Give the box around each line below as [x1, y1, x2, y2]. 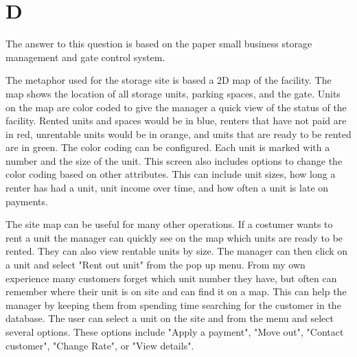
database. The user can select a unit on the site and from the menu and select [5, 311, 334, 325]
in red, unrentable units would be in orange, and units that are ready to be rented [5, 126, 352, 141]
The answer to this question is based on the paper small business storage [5, 36, 312, 51]
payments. [5, 194, 48, 208]
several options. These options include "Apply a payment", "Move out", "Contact [5, 325, 344, 338]
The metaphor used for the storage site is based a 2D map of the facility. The [5, 73, 332, 87]
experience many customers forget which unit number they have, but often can [5, 270, 337, 285]
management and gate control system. [5, 49, 165, 64]
